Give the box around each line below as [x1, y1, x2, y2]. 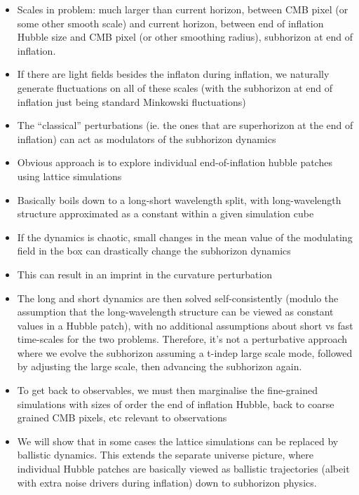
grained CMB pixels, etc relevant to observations [17, 410, 227, 425]
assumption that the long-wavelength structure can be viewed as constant [17, 304, 334, 319]
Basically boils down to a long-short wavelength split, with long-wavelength [17, 192, 341, 207]
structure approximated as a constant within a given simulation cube [17, 206, 314, 221]
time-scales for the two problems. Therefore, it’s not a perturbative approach [17, 332, 348, 346]
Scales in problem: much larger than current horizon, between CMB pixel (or [17, 2, 348, 16]
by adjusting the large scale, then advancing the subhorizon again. [17, 359, 302, 374]
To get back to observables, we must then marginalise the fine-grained [17, 383, 318, 398]
